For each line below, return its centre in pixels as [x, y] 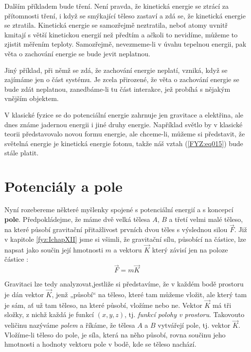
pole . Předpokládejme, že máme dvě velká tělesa [77, 219]
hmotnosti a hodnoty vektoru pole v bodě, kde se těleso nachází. [100, 344]
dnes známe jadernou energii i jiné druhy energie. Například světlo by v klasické [124, 124]
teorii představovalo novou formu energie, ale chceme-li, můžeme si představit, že [125, 134]
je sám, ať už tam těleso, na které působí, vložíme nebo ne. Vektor [103, 305]
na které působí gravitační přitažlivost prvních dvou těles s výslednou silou [116, 229]
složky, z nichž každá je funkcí [49, 314]
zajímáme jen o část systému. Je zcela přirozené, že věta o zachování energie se [122, 79]
